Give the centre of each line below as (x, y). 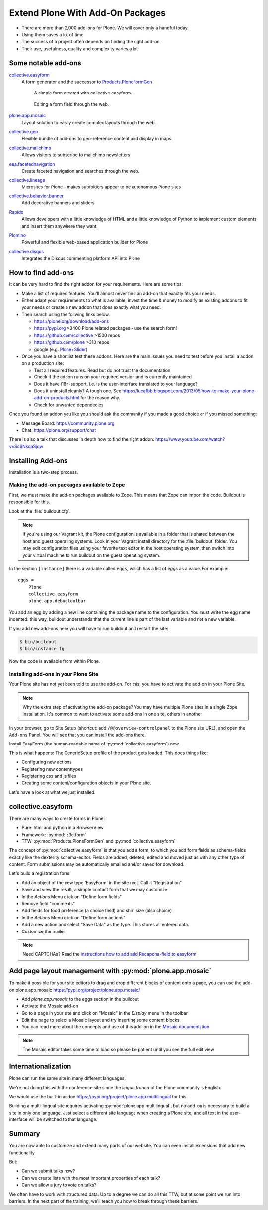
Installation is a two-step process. (44, 472)
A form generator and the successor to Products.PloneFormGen (87, 82)
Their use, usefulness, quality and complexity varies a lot (80, 48)
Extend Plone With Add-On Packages (88, 13)
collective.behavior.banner (36, 196)
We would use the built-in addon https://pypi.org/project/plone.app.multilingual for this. (99, 1097)
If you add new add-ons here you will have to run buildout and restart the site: (89, 628)
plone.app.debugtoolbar (57, 601)
